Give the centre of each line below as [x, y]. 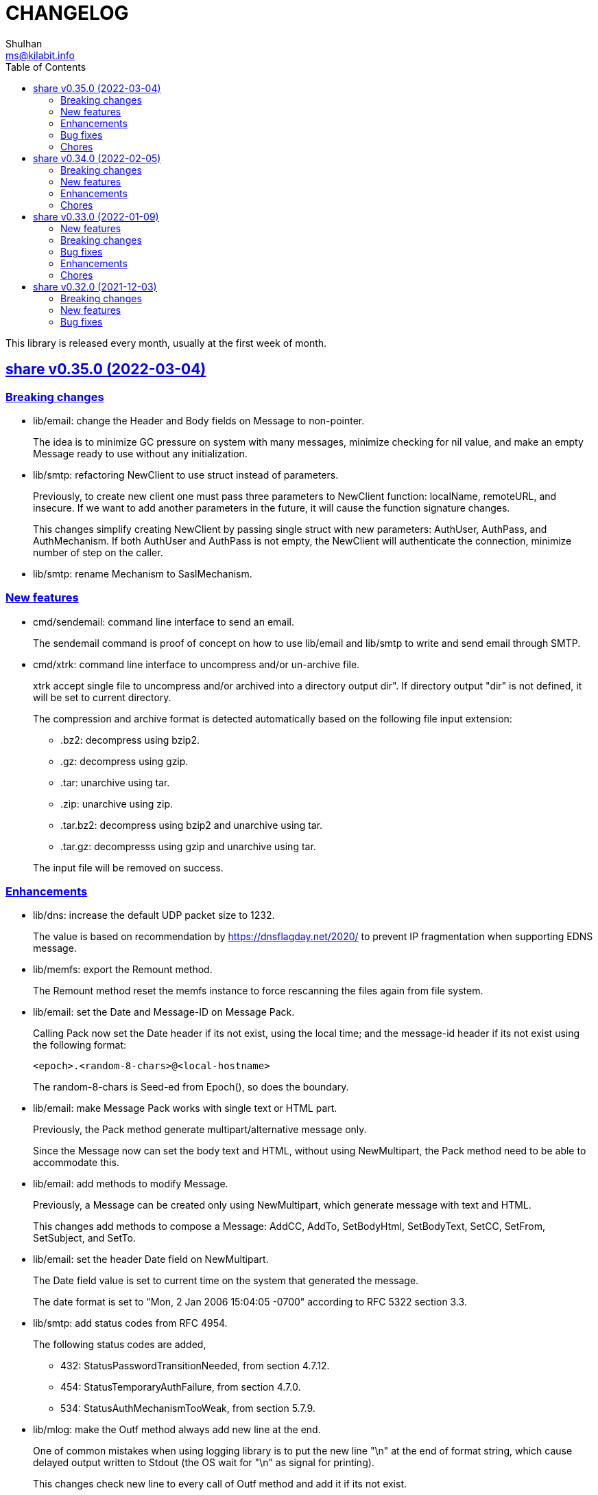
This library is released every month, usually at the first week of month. [166, 343]
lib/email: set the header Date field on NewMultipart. [151, 1259]
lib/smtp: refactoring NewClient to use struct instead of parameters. [186, 475]
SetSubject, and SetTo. [84, 1238]
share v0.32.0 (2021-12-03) [95, 286]
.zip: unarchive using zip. [117, 803]
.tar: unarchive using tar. [115, 782]
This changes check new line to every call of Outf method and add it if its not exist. [220, 1484]
